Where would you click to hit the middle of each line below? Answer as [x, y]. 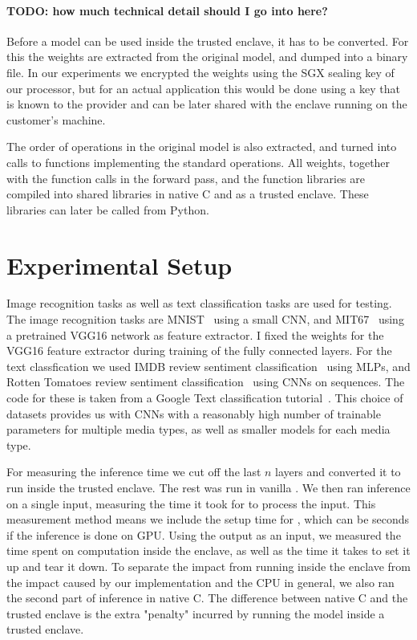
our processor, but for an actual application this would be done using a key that [203, 88]
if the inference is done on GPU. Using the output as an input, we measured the [204, 534]
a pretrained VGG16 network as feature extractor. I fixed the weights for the [195, 334]
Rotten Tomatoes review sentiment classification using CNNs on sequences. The [206, 382]
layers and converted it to [338, 472]
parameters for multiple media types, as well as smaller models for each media [198, 429]
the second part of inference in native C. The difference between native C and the [207, 598]
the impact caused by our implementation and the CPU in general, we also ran [200, 582]
